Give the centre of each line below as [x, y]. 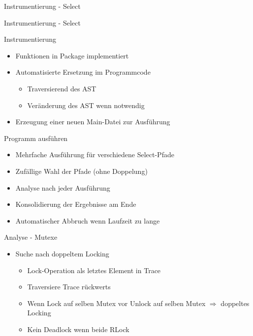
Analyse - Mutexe [31, 237]
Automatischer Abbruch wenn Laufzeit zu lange [88, 220]
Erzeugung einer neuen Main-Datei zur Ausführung [93, 122]
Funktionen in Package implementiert [72, 55]
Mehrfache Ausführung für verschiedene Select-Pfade [95, 154]
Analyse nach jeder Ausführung [63, 187]
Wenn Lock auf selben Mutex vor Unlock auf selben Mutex [116, 303]
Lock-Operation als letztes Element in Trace [94, 270]
